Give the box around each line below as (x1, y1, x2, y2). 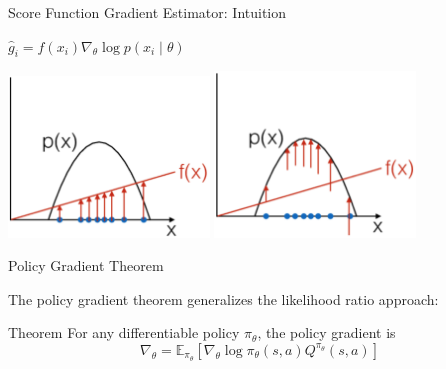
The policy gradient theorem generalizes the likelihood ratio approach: (8, 288, 439, 309)
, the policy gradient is (257, 322, 396, 343)
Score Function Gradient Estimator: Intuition (8, 2, 287, 22)
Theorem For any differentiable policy (8, 322, 240, 343)
